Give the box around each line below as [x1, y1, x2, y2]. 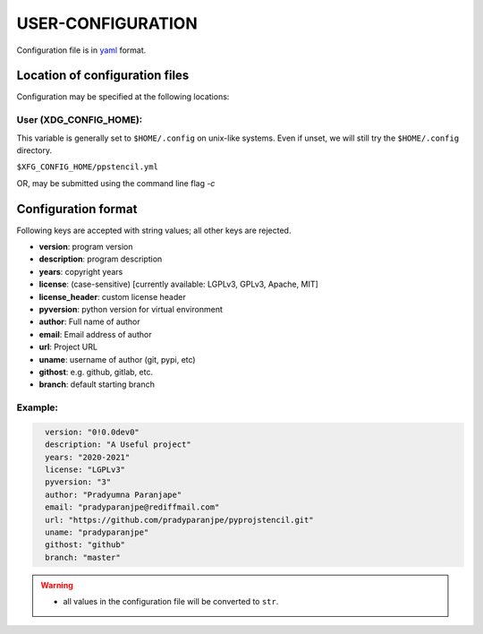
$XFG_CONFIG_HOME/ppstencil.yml [16, 162, 158, 172]
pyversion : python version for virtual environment [38, 304, 223, 315]
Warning [40, 579, 73, 590]
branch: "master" [45, 552, 121, 562]
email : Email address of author [38, 329, 152, 339]
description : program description [38, 253, 163, 264]
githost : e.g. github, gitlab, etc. [38, 366, 154, 377]
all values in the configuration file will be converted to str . [63, 596, 279, 607]
